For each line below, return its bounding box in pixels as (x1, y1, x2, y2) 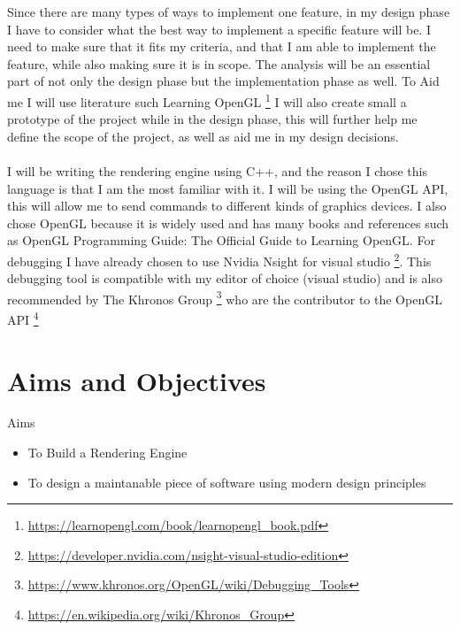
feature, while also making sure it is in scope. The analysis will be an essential (7, 54, 431, 73)
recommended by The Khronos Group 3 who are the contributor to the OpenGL (7, 287, 442, 308)
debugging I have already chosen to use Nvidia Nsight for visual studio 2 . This (7, 249, 432, 270)
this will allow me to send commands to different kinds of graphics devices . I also (7, 196, 447, 215)
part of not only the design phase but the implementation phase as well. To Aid (7, 72, 440, 90)
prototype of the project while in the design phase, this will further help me (7, 110, 418, 128)
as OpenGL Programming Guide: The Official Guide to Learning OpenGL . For (7, 231, 435, 250)
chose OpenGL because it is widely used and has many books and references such (7, 213, 449, 232)
